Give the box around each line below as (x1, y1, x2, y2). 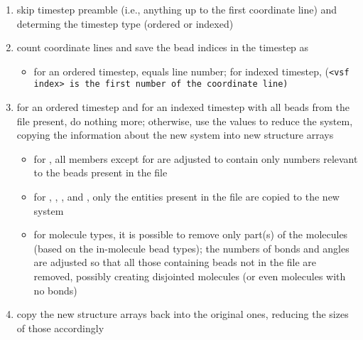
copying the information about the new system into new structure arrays (16, 127, 334, 142)
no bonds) (33, 282, 77, 297)
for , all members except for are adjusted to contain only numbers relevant (33, 151, 358, 166)
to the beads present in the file (33, 165, 168, 180)
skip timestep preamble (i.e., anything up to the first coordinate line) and (16, 2, 337, 16)
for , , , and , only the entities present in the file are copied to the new (33, 189, 340, 204)
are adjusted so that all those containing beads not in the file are (33, 255, 317, 270)
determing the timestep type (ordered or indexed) (16, 16, 234, 31)
